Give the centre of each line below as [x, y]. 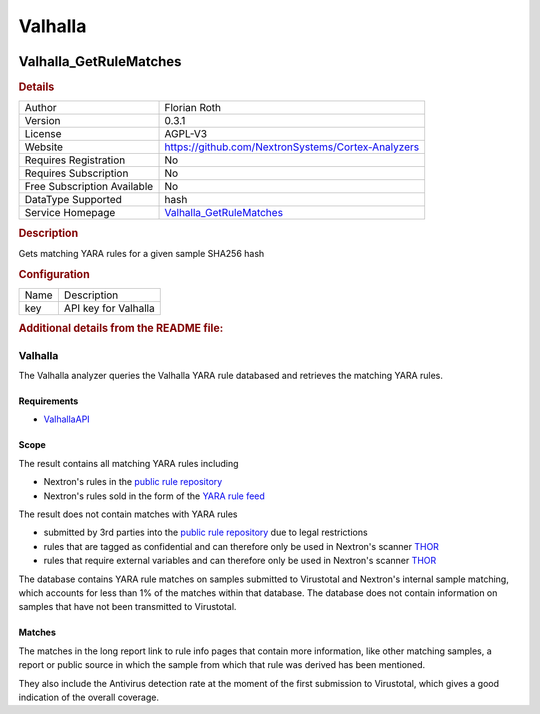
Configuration [54, 274]
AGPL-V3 [186, 134]
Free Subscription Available [89, 187]
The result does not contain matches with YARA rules [128, 514]
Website [44, 147]
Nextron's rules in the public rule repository [133, 482]
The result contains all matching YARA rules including [128, 463]
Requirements [48, 401]
